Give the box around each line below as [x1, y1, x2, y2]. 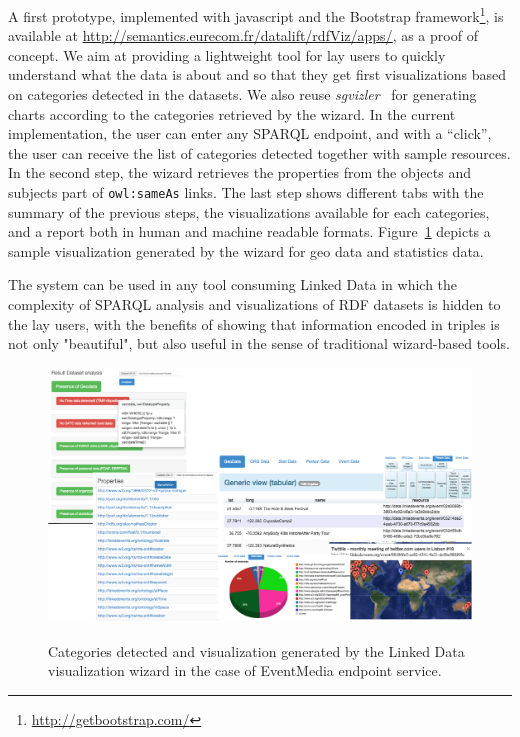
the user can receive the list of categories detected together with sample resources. [8, 142, 511, 163]
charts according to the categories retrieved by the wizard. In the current [8, 103, 456, 124]
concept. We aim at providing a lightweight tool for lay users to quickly [8, 44, 446, 65]
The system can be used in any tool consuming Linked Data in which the [8, 274, 458, 295]
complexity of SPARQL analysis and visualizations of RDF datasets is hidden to [8, 294, 501, 315]
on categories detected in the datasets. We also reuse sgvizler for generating [8, 84, 477, 105]
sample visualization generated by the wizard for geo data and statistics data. [8, 240, 484, 261]
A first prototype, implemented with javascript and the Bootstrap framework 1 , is [8, 3, 504, 26]
